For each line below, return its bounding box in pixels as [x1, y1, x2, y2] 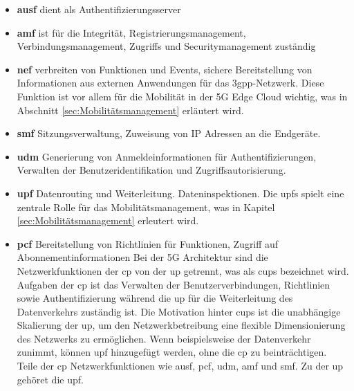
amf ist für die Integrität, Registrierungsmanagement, [17, 25, 246, 39]
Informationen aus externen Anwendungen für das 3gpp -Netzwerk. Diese [17, 75, 324, 90]
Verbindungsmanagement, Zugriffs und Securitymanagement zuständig [17, 39, 316, 53]
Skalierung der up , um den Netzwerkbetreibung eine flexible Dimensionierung [17, 318, 346, 332]
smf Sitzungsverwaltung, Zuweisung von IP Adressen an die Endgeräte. [17, 126, 321, 140]
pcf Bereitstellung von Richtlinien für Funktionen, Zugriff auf [17, 236, 279, 251]
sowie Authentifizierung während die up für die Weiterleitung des [17, 291, 293, 305]
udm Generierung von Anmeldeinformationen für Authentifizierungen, [17, 149, 317, 163]
